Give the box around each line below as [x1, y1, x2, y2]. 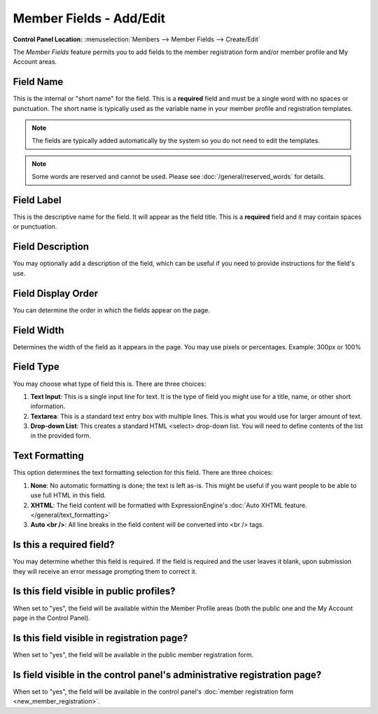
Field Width [13, 324, 64, 336]
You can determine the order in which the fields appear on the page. [13, 306, 210, 314]
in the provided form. [30, 431, 91, 440]
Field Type [13, 361, 59, 373]
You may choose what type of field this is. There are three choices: [13, 379, 206, 388]
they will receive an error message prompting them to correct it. [13, 567, 197, 575]
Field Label [13, 194, 62, 206]
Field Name [13, 76, 64, 88]
